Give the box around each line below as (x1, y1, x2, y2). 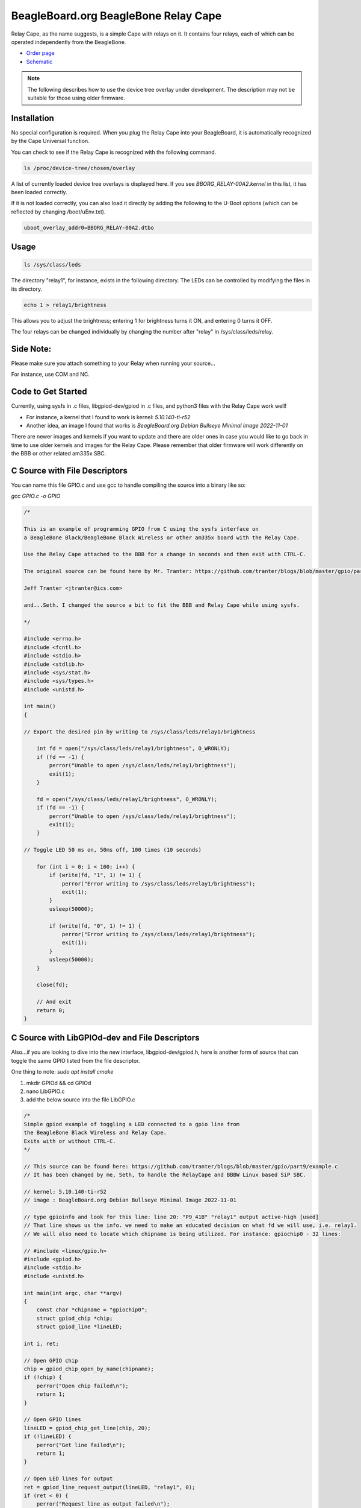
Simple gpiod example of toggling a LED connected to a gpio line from (23, 1121, 240, 1127)
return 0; (36, 1007, 66, 1013)
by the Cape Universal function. (11, 138, 90, 145)
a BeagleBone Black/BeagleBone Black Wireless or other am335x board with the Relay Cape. (23, 534, 300, 541)
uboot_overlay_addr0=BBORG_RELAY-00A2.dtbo (23, 224, 155, 231)
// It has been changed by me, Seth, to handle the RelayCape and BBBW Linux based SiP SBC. (23, 1171, 306, 1179)
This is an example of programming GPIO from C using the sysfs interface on (23, 525, 259, 533)
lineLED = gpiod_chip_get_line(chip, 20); (23, 1424, 151, 1431)
